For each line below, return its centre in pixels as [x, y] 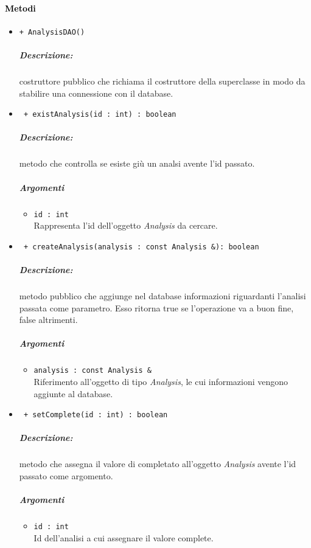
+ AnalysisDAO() [52, 32]
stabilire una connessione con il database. [96, 93]
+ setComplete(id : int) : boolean [96, 415]
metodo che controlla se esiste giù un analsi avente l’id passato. [137, 163]
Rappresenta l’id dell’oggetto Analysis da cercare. [126, 225]
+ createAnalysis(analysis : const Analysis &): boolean [141, 247]
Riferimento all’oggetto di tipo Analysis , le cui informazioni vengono [161, 382]
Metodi [20, 8]
